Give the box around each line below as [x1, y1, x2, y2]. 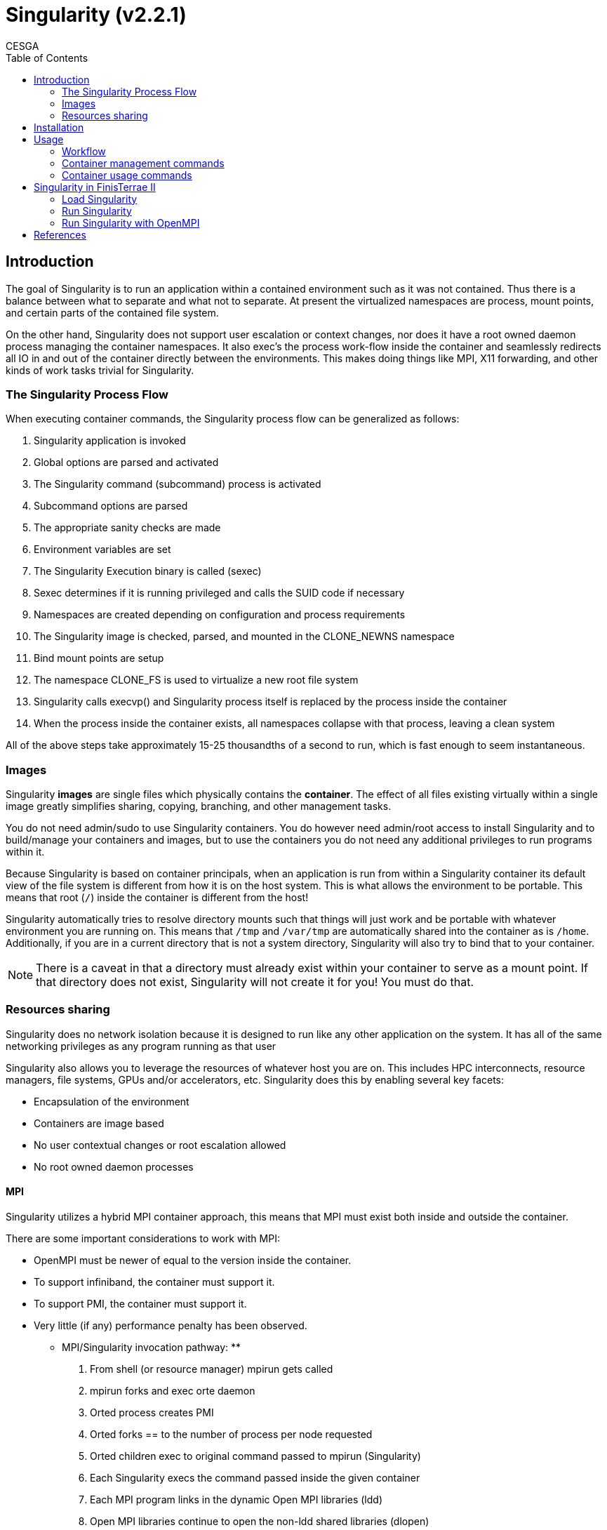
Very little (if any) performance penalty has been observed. [34, 1319, 307, 1332]
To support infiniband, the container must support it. [34, 1276, 275, 1289]
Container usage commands [62, 168, 192, 181]
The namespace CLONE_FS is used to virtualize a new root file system [34, 674, 359, 686]
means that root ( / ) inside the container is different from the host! [6, 891, 309, 904]
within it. [6, 846, 45, 858]
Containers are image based [34, 1117, 164, 1129]
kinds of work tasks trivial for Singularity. [6, 364, 194, 376]
